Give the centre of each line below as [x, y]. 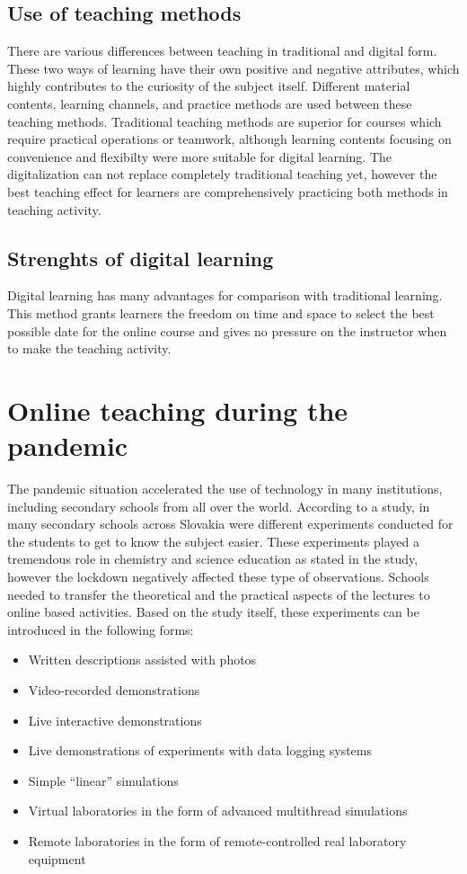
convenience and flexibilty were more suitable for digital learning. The [200, 156]
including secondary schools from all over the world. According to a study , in [219, 506]
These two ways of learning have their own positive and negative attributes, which [233, 68]
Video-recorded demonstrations [114, 689]
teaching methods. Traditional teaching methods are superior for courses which [225, 121]
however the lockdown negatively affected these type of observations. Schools [218, 576]
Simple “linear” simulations [103, 780]
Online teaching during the [178, 410]
